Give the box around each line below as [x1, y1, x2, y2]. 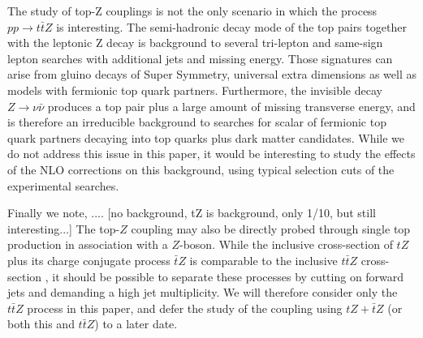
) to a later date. [94, 315, 178, 332]
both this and [7, 315, 75, 332]
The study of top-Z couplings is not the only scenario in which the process [7, 2, 378, 19]
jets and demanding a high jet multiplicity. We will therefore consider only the [7, 284, 398, 301]
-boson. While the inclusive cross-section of [179, 236, 393, 253]
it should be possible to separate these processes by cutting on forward [52, 267, 404, 285]
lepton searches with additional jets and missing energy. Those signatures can [7, 49, 393, 66]
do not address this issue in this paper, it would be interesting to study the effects [7, 145, 416, 162]
